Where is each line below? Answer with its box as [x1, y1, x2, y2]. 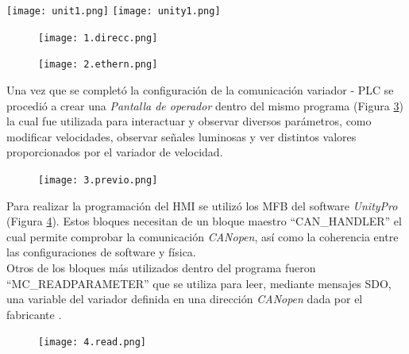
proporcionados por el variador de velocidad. [6, 144, 223, 160]
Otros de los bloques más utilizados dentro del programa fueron [6, 259, 316, 275]
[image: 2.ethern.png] [38, 59, 158, 71]
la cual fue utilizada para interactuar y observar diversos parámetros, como [6, 113, 372, 129]
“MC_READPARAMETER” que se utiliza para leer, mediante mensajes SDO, [6, 275, 392, 291]
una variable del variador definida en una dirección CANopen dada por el [6, 291, 363, 307]
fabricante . [6, 306, 62, 322]
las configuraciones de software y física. [6, 244, 196, 260]
